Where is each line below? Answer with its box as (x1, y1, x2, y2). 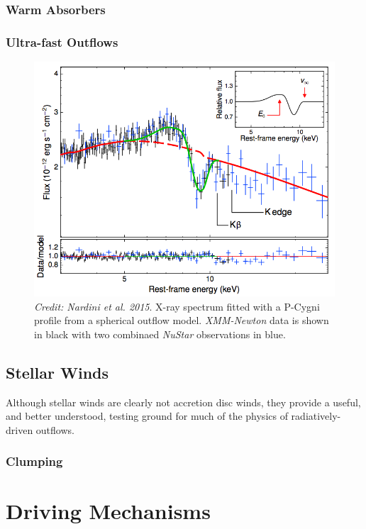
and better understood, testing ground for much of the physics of (6, 408, 288, 423)
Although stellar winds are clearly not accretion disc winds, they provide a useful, (6, 394, 361, 409)
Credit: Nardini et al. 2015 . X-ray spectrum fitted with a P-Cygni (34, 299, 320, 313)
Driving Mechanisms (6, 496, 211, 525)
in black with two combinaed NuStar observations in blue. (34, 326, 286, 341)
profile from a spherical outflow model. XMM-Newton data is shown (34, 313, 329, 328)
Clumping (6, 452, 63, 470)
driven (6, 422, 33, 437)
